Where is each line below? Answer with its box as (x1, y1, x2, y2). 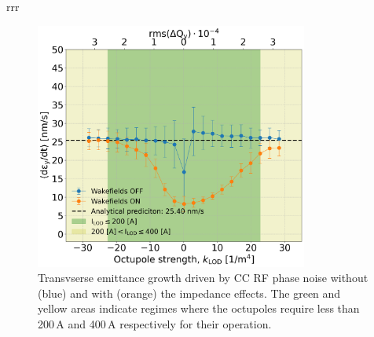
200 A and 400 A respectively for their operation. (38, 316, 272, 332)
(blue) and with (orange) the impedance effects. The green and (38, 284, 341, 301)
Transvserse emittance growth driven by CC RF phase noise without (38, 269, 368, 286)
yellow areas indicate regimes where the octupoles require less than (38, 300, 360, 317)
